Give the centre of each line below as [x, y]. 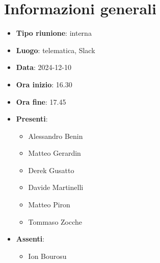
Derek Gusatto [51, 170]
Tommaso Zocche [55, 221]
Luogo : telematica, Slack [56, 50]
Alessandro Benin [56, 136]
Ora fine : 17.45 [41, 101]
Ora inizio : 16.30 [44, 84]
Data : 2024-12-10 [44, 67]
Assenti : [30, 239]
